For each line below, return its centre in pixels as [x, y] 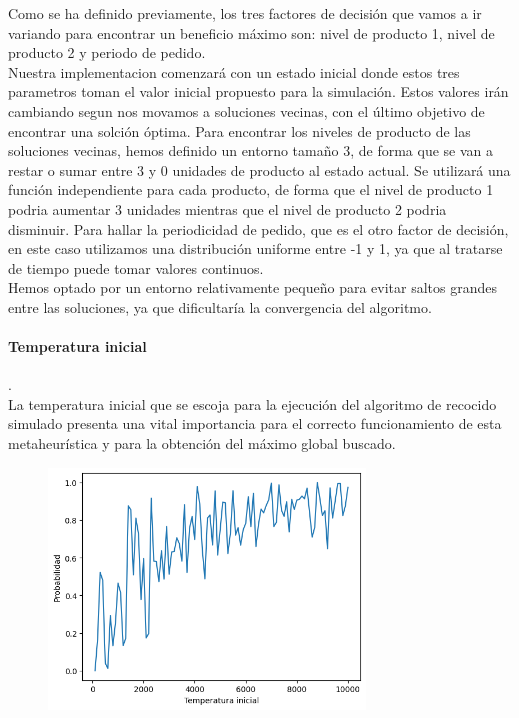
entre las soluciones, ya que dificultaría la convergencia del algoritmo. [220, 306]
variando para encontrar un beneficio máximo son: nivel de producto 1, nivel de [251, 32]
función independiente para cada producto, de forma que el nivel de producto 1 [251, 189]
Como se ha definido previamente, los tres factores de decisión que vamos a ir [245, 13]
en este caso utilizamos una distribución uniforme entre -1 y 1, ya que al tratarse [255, 248]
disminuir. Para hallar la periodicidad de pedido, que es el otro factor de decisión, [258, 228]
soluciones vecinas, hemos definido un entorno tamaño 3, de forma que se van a [250, 150]
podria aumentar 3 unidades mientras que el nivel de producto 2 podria [227, 208]
